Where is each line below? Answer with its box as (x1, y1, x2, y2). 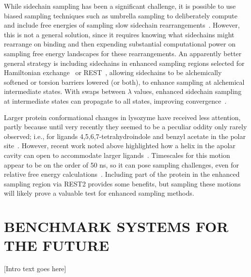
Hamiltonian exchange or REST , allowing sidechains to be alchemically (4, 67, 222, 77)
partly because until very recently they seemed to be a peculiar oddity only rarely (4, 122, 247, 132)
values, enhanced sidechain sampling (134, 86, 242, 96)
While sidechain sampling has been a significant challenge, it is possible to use (4, 1, 236, 11)
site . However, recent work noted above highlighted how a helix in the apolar (4, 140, 235, 151)
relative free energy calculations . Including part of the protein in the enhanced (4, 169, 240, 179)
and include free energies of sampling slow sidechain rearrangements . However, (4, 20, 240, 30)
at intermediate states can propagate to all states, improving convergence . (4, 95, 227, 106)
